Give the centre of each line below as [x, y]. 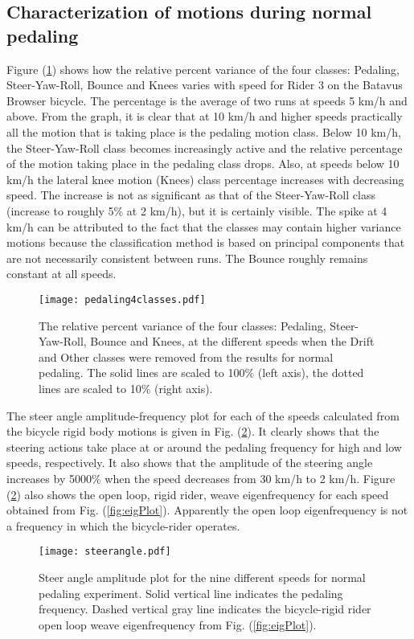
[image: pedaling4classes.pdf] [122, 299]
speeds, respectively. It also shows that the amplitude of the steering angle [190, 463]
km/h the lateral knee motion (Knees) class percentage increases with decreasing [205, 179]
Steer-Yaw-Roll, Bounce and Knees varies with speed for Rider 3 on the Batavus [205, 85]
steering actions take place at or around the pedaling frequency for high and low [204, 446]
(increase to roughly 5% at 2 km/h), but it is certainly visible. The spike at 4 [197, 210]
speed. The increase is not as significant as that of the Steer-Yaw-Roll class [191, 195]
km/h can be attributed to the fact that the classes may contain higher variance [204, 226]
